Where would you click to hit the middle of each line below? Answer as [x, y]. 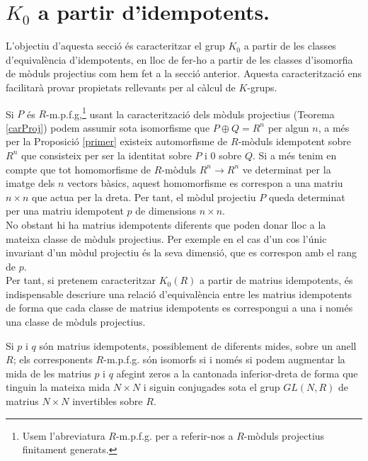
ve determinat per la [287, 169]
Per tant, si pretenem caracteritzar [81, 280]
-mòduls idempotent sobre [294, 141]
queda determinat [307, 197]
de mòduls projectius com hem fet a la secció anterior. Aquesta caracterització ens [184, 73]
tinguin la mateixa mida [58, 387]
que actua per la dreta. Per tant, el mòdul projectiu [144, 197]
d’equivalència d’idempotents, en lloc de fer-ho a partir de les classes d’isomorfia [179, 59]
